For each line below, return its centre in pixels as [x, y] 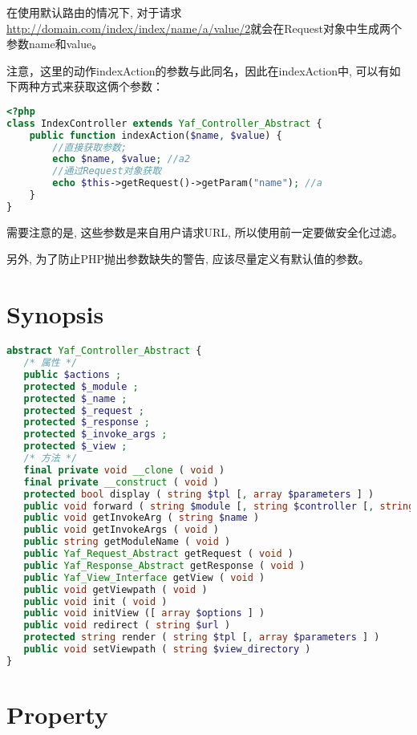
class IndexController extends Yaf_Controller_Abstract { [164, 123]
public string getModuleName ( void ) [127, 542]
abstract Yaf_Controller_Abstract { [104, 351]
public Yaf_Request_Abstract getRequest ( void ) [158, 554]
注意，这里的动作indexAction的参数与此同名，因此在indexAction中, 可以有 [198, 70]
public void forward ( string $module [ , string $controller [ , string [219, 506]
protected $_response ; [87, 422]
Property [57, 714]
